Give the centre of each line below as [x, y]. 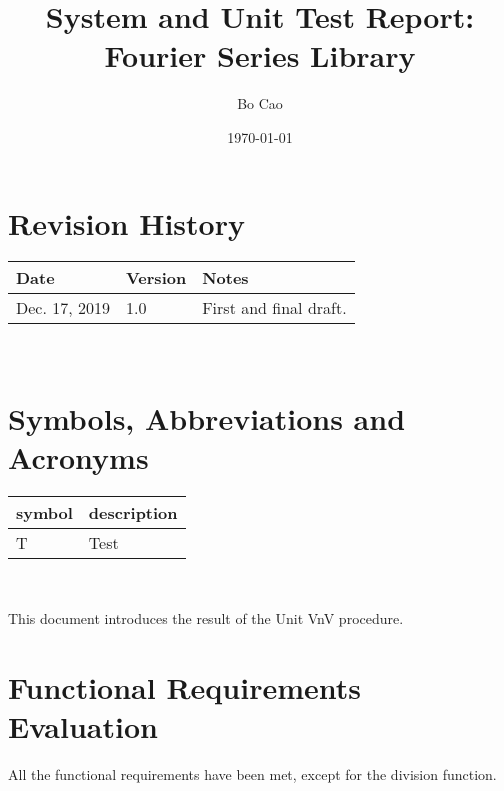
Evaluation [83, 725]
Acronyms [78, 457]
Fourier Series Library [260, 55]
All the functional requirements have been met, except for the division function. [252, 773]
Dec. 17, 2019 [63, 308]
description [133, 513]
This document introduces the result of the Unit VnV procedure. [206, 617]
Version [156, 278]
